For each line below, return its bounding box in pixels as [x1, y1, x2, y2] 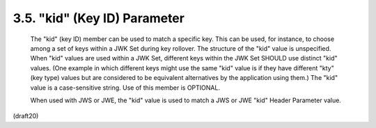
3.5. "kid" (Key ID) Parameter [13, 10, 185, 26]
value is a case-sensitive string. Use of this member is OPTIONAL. [30, 83, 221, 92]
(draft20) [13, 112, 39, 120]
